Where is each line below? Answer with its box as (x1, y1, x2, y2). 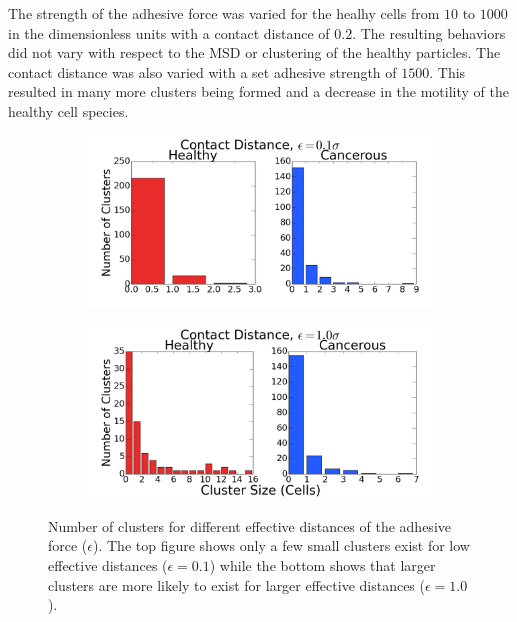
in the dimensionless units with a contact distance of (8, 22, 330, 43)
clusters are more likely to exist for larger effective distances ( (48, 574, 425, 595)
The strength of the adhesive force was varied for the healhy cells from (8, 3, 440, 23)
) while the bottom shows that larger (209, 554, 436, 575)
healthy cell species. (8, 100, 129, 121)
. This (429, 61, 466, 82)
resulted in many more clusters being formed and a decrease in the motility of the (8, 81, 509, 102)
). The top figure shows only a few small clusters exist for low (93, 535, 470, 556)
